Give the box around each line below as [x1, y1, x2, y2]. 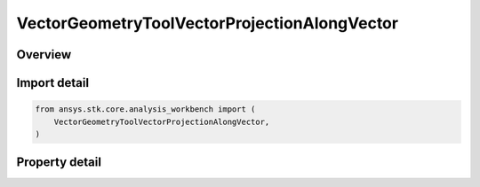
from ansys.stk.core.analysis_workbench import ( [35, 105, 256, 114]
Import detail [16, 75, 89, 90]
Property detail [16, 155, 102, 170]
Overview [16, 47, 72, 62]
